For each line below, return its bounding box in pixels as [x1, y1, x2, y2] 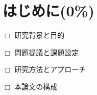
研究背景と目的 [14, 30, 65, 40]
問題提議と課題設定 [14, 46, 79, 57]
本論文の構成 [14, 81, 58, 91]
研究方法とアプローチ [14, 64, 86, 75]
